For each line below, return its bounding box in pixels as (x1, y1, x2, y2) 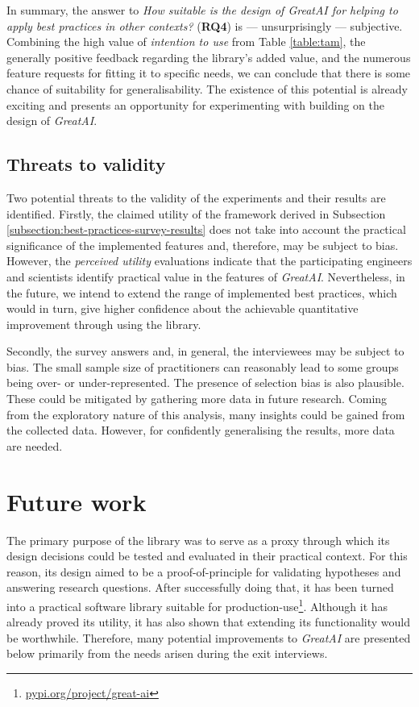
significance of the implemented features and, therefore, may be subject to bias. (6, 236, 399, 253)
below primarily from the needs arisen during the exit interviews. (6, 645, 328, 662)
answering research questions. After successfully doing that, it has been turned (6, 579, 394, 596)
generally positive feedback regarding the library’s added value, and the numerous (6, 48, 411, 65)
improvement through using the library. (6, 315, 201, 332)
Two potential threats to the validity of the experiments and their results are (6, 189, 386, 206)
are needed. (6, 437, 63, 454)
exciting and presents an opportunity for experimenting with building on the (6, 96, 384, 113)
